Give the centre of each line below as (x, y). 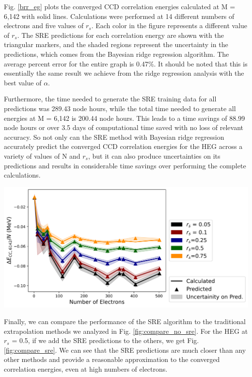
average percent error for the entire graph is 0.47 (76, 63)
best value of (23, 82)
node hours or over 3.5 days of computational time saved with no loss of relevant (124, 127)
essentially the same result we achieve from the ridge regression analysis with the (124, 73)
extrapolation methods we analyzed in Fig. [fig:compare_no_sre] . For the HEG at (126, 331)
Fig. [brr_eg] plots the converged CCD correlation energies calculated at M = (120, 6)
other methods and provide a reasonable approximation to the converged (112, 359)
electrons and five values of (44, 25)
